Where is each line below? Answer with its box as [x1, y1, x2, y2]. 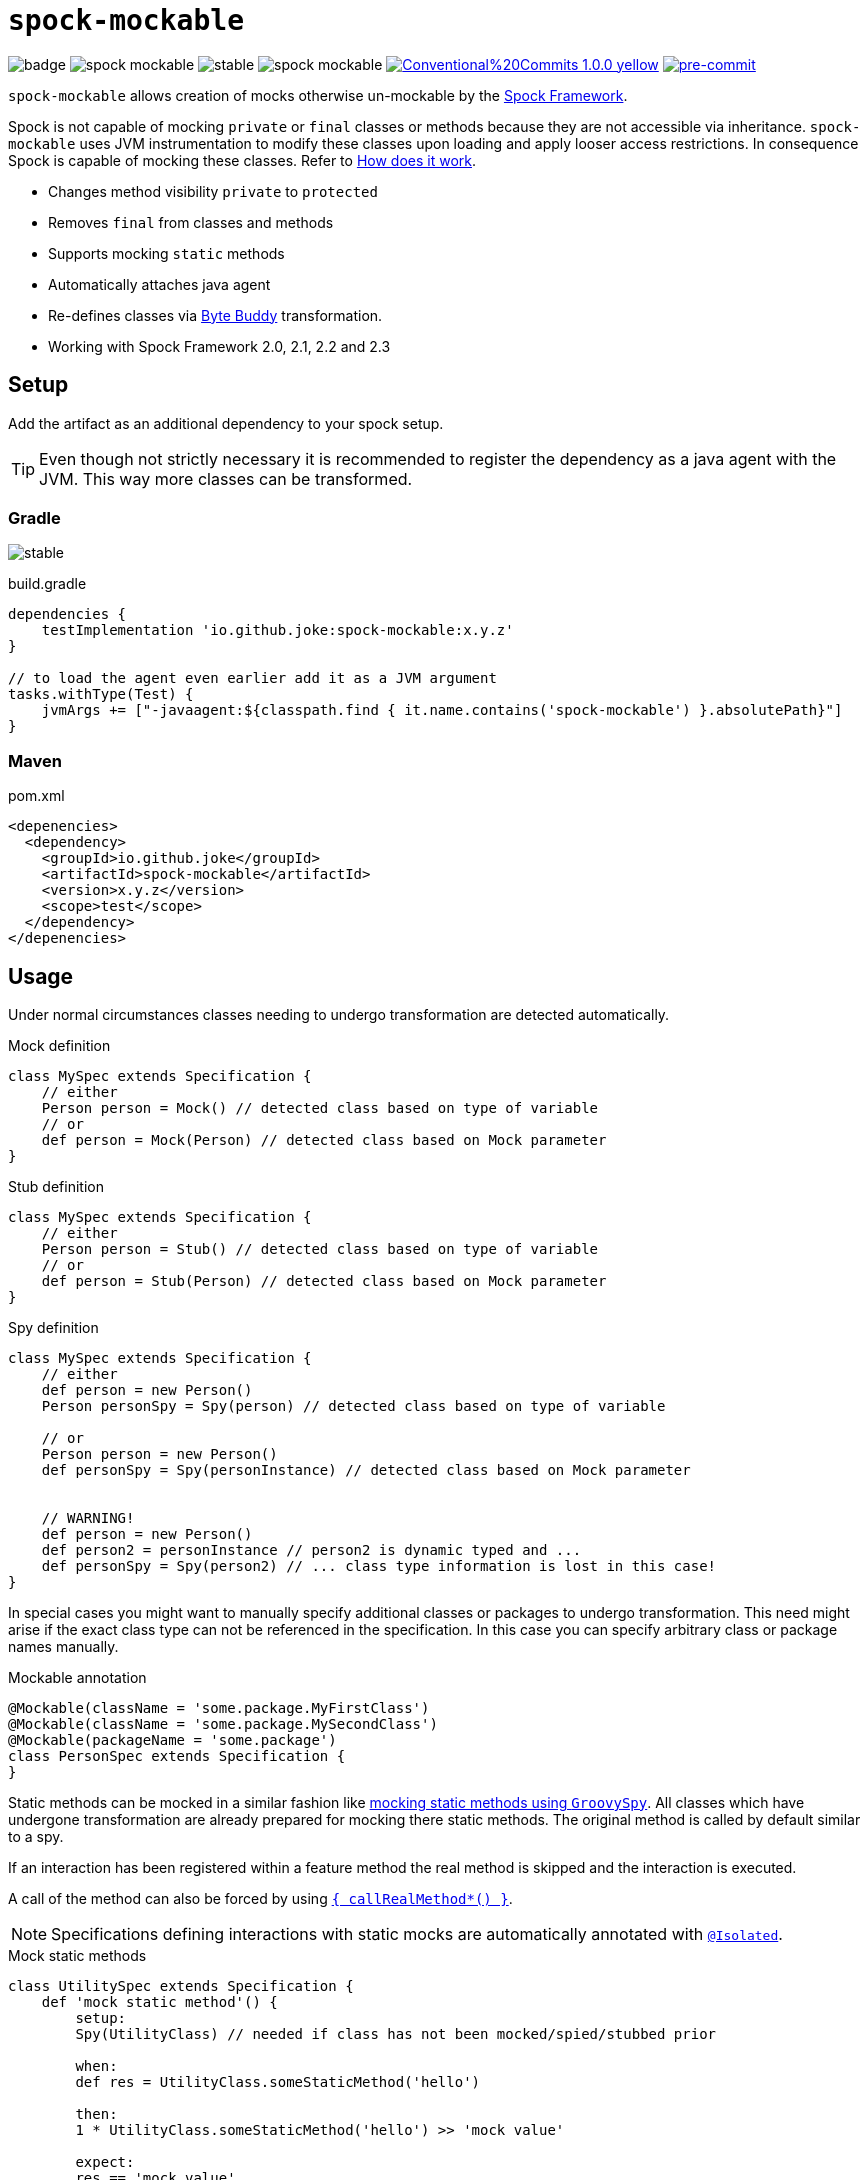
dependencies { [8, 606, 127, 623]
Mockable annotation [8, 1668, 147, 1686]
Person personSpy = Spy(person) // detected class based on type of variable [41, 1397, 666, 1414]
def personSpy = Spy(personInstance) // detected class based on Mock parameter [41, 1461, 691, 1478]
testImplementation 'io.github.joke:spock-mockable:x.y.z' [41, 622, 514, 639]
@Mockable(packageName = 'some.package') [8, 1731, 337, 1748]
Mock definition [8, 1036, 111, 1054]
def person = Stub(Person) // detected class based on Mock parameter [41, 1272, 607, 1289]
